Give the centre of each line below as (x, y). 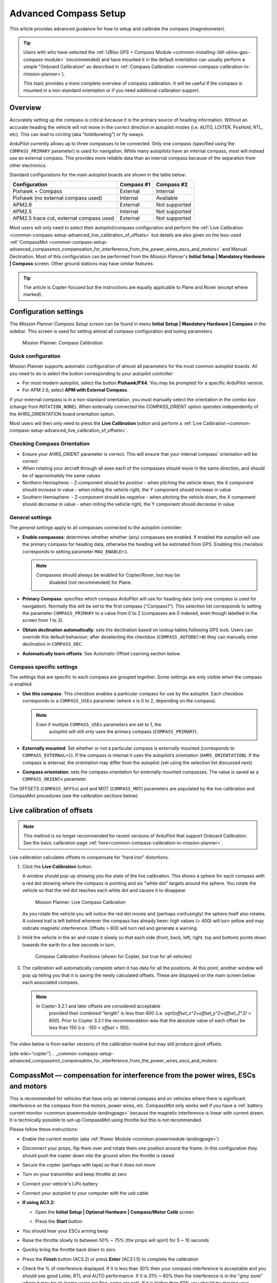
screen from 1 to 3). (43, 620)
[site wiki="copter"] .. (32, 1053)
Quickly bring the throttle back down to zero (69, 1250)
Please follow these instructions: (44, 1130)
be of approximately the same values (61, 475)
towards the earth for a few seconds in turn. (69, 945)
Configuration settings (47, 312)
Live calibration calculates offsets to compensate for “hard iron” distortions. (89, 857)
